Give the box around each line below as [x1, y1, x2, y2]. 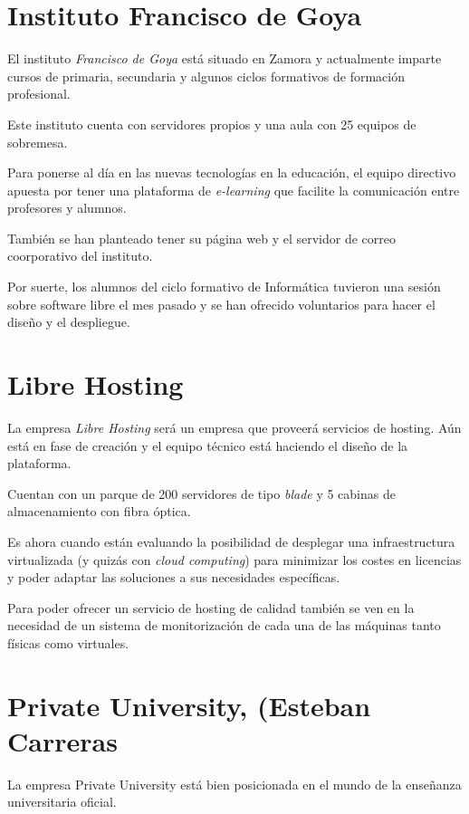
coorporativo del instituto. [7, 246, 153, 265]
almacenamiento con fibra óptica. [7, 502, 191, 521]
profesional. [7, 84, 71, 103]
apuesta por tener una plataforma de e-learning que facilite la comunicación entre [7, 180, 460, 199]
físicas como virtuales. [7, 633, 129, 652]
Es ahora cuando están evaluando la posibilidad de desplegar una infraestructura [7, 531, 455, 551]
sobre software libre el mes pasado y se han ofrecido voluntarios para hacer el [7, 294, 435, 313]
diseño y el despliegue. [7, 312, 130, 331]
